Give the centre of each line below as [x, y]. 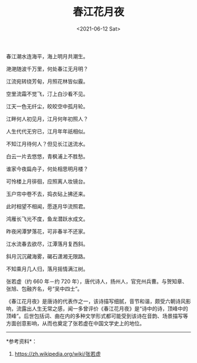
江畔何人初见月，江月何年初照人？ [47, 119]
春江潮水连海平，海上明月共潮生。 [47, 56]
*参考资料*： [22, 341]
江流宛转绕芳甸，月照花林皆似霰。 [47, 81]
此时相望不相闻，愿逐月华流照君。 [47, 206]
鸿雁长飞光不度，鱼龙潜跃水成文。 [47, 219]
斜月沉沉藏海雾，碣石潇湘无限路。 [47, 256]
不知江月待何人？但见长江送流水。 [47, 144]
